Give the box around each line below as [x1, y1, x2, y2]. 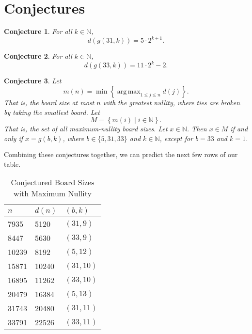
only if [4, 133, 23, 143]
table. [4, 159, 21, 169]
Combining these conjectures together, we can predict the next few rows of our [4, 149, 238, 159]
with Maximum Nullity [14, 188, 92, 199]
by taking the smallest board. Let [4, 107, 100, 117]
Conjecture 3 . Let [4, 76, 62, 86]
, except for [159, 133, 193, 143]
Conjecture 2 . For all [4, 51, 72, 61]
